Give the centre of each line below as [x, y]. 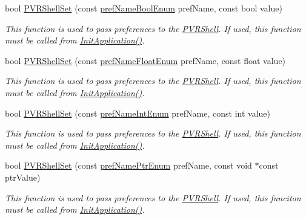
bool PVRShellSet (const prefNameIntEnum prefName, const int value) [138, 113]
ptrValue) [23, 177]
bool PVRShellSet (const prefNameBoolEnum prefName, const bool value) [144, 8]
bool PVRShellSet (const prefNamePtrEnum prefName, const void [128, 165]
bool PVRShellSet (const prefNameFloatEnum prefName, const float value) [145, 60]
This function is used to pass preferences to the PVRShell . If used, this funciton [153, 197]
